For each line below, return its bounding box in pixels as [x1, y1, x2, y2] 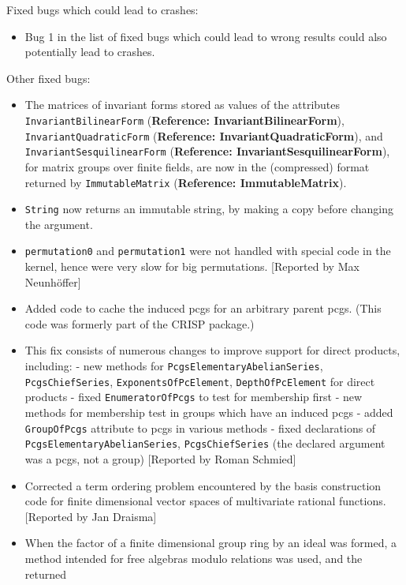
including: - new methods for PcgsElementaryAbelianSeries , [24, 358, 323, 374]
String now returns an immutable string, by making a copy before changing [24, 201, 393, 217]
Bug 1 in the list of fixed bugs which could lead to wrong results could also [24, 28, 387, 44]
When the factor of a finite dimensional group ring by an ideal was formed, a [24, 534, 397, 551]
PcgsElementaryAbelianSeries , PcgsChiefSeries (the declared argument [24, 435, 386, 452]
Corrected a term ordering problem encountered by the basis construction [24, 477, 382, 493]
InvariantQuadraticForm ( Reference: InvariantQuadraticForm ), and [24, 127, 383, 144]
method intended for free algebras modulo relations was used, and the [24, 549, 363, 566]
